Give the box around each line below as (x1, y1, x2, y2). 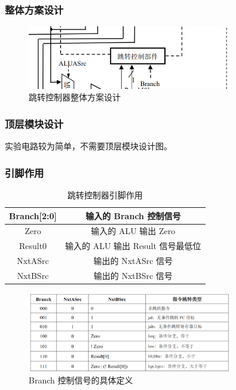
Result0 (19, 239, 47, 252)
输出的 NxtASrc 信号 (93, 254, 173, 267)
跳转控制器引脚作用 (67, 188, 143, 201)
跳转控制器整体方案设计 (29, 91, 121, 103)
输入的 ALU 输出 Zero (91, 225, 176, 237)
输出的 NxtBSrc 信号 (93, 269, 173, 281)
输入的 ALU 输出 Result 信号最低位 (65, 239, 201, 252)
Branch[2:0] (9, 209, 57, 222)
